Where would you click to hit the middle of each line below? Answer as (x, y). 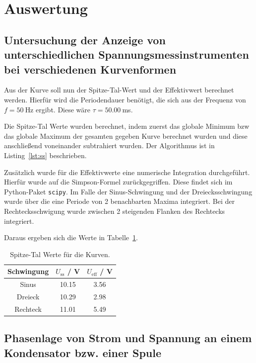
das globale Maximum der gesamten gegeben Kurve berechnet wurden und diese (126, 136)
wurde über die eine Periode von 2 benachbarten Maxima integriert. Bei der (120, 201)
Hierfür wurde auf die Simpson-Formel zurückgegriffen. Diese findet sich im (118, 182)
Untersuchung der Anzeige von (85, 40)
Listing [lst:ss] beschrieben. (45, 155)
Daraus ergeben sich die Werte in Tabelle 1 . (71, 237)
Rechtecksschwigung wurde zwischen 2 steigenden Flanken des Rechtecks (115, 211)
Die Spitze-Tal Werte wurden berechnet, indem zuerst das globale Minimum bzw (127, 126)
